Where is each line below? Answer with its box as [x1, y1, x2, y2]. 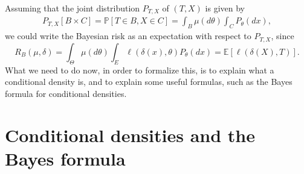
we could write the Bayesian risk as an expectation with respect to [5, 30, 251, 42]
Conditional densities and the [5, 122, 255, 147]
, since [271, 30, 294, 42]
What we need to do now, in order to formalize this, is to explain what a [5, 63, 274, 76]
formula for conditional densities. [5, 87, 127, 99]
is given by [205, 2, 245, 14]
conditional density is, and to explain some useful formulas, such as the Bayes [5, 75, 293, 88]
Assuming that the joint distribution [5, 2, 140, 14]
